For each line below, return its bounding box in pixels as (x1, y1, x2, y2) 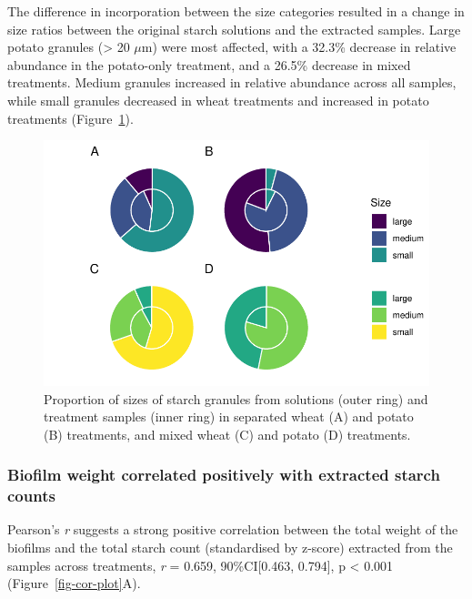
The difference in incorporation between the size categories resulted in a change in (7, 2, 465, 20)
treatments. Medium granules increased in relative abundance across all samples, (7, 73, 457, 92)
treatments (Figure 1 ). (7, 108, 134, 127)
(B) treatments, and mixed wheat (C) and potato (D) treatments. (44, 424, 411, 443)
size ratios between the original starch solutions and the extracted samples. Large (7, 19, 461, 38)
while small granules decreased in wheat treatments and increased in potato (7, 90, 429, 109)
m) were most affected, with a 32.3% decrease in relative (141, 37, 457, 56)
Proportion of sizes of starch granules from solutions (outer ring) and (44, 389, 428, 408)
